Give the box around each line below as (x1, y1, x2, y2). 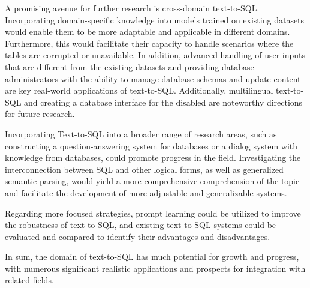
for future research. (5, 107, 75, 120)
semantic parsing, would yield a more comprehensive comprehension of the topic (5, 175, 300, 187)
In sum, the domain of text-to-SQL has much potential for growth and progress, (5, 250, 299, 263)
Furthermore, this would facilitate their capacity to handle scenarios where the (5, 37, 294, 49)
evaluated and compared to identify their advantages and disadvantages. (5, 230, 270, 242)
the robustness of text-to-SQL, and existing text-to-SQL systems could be (5, 218, 276, 231)
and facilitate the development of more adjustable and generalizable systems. (5, 186, 287, 199)
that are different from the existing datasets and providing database (5, 60, 254, 73)
